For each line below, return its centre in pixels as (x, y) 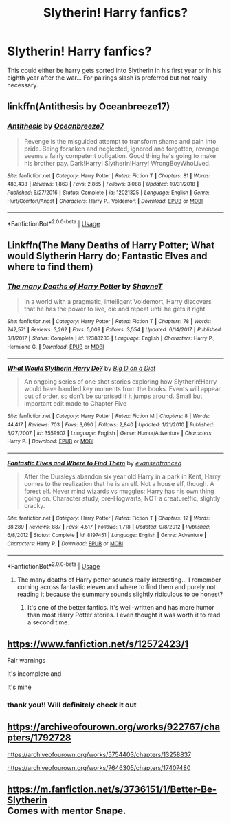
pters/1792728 (39, 738)
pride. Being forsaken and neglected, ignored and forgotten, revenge (121, 149)
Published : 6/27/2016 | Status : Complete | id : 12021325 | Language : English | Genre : (108, 193)
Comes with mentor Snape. (67, 811)
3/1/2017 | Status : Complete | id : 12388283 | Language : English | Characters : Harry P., (111, 338)
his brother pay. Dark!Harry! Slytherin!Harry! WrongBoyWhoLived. (117, 163)
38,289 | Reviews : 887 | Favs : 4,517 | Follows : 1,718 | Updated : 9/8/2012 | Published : (109, 527)
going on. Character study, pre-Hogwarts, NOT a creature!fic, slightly (122, 498)
